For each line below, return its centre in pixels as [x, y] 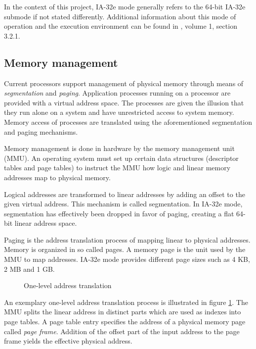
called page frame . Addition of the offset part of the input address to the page [122, 331]
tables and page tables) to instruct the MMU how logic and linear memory [117, 168]
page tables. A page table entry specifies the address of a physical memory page [125, 322]
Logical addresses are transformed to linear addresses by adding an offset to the [125, 194]
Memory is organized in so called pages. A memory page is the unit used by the [125, 249]
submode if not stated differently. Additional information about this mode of [120, 16]
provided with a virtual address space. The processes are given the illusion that [124, 102]
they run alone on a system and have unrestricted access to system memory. [119, 112]
